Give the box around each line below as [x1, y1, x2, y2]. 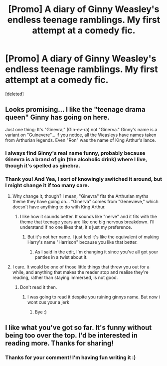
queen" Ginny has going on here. [5, 113, 110, 122]
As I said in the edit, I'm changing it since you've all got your [34, 249, 159, 255]
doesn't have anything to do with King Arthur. [12, 204, 106, 210]
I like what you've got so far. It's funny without [5, 323, 152, 332]
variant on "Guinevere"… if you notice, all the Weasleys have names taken [5, 132, 157, 138]
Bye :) [34, 309, 47, 315]
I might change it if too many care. [5, 182, 90, 189]
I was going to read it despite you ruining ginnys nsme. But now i [27, 294, 161, 300]
